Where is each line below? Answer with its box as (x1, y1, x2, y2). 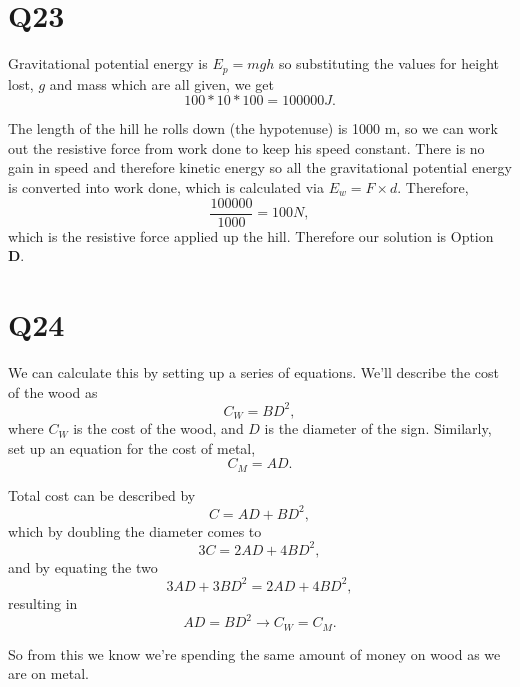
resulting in (8, 592, 78, 613)
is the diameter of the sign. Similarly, (264, 418, 492, 439)
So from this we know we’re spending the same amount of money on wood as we (8, 643, 501, 664)
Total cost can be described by (8, 484, 196, 505)
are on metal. (8, 663, 89, 684)
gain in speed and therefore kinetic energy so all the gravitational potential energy (8, 157, 512, 178)
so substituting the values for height (278, 53, 499, 74)
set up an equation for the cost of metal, (8, 437, 256, 458)
